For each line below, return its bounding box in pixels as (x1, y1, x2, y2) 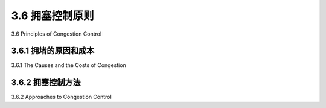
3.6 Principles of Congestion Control (11, 30, 102, 37)
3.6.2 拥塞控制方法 (11, 77, 81, 87)
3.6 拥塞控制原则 (11, 9, 94, 22)
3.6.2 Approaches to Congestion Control (11, 94, 112, 101)
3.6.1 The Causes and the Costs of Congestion (11, 62, 126, 69)
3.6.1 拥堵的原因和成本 (11, 46, 95, 56)
